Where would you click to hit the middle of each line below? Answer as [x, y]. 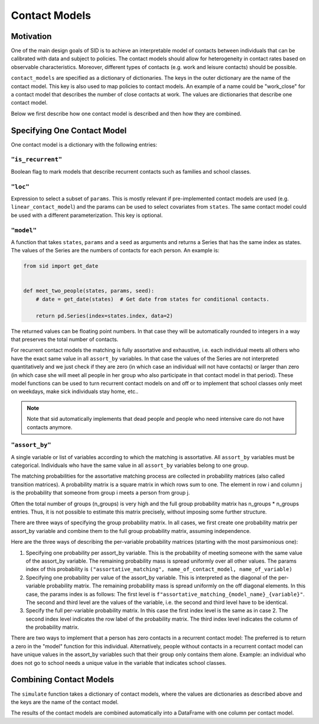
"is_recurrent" [36, 160]
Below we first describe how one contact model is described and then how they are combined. [126, 113]
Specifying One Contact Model [69, 130]
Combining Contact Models [63, 680]
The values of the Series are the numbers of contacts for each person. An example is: [115, 251]
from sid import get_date [61, 266]
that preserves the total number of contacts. [65, 339]
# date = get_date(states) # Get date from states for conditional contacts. [153, 299]
